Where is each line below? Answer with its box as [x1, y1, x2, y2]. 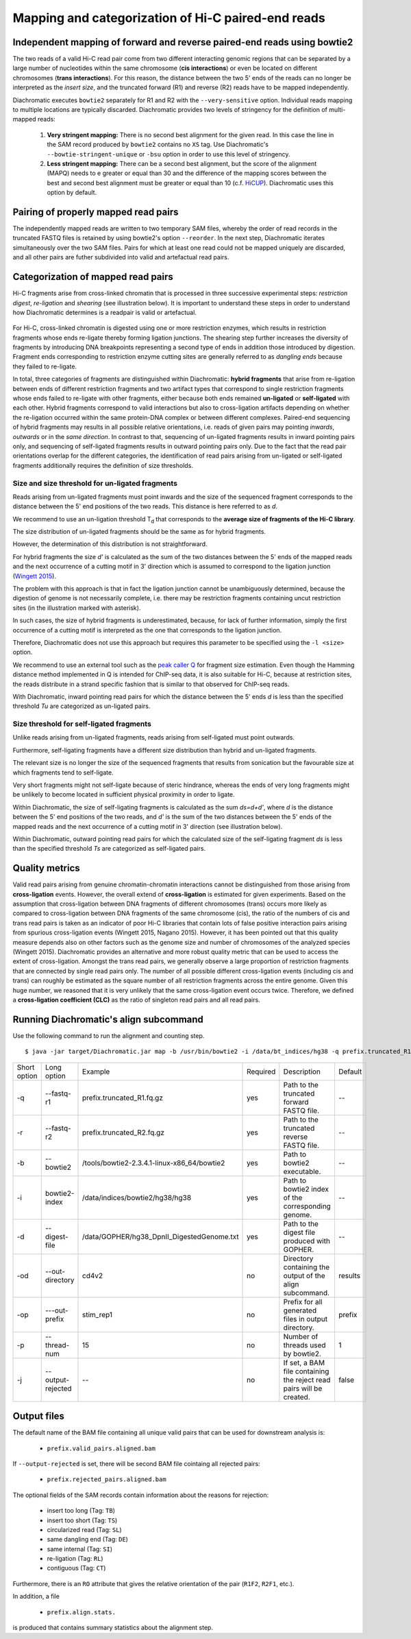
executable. [283, 1166, 321, 1176]
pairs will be [283, 1383, 323, 1393]
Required [247, 1067, 276, 1076]
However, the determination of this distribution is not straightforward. [12, 540, 208, 548]
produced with [283, 1236, 330, 1245]
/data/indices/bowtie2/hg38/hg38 [82, 1192, 192, 1202]
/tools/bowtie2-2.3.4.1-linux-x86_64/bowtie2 [82, 1158, 225, 1168]
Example [82, 1067, 110, 1076]
